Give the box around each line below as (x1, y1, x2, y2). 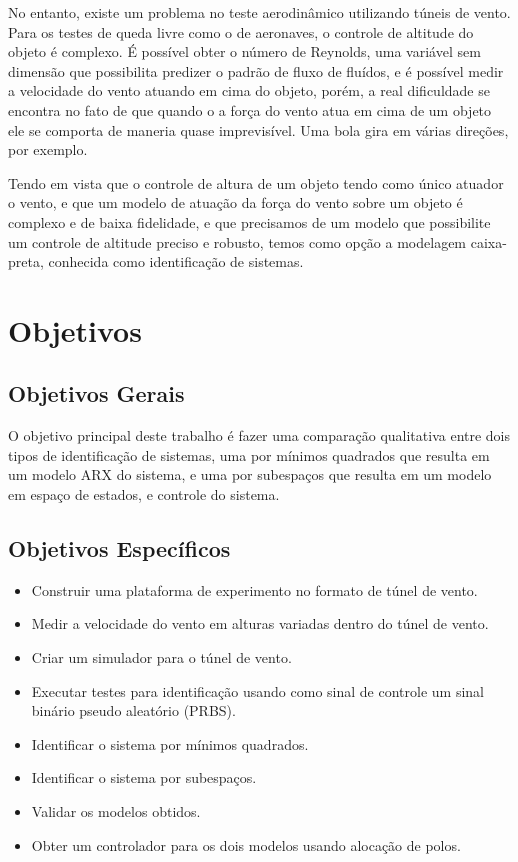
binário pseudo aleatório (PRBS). (31, 700, 236, 721)
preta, (8, 251, 44, 272)
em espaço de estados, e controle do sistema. (8, 484, 280, 505)
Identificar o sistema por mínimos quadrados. (31, 733, 309, 754)
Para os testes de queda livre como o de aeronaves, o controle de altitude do (8, 21, 474, 42)
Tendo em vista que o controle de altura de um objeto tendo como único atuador (8, 172, 504, 193)
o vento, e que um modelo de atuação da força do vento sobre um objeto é (8, 192, 463, 213)
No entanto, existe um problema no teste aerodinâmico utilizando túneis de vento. (8, 2, 511, 22)
